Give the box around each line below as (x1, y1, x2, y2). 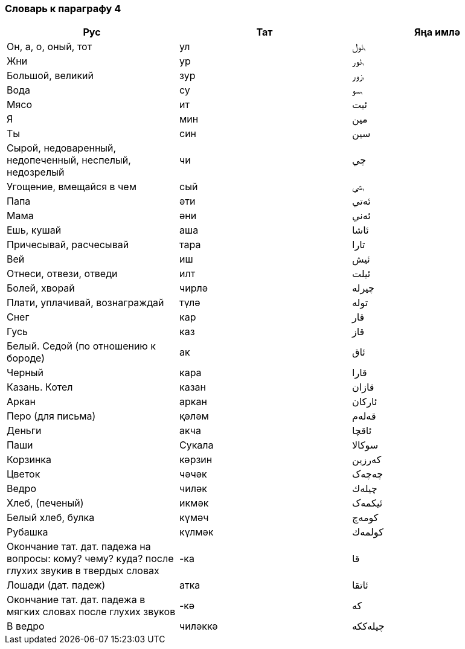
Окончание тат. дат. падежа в (7, 593, 146, 606)
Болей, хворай (7, 282, 75, 295)
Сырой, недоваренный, (7, 142, 117, 155)
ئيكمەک (351, 497, 383, 510)
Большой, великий (7, 69, 94, 82)
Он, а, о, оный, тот (7, 40, 92, 53)
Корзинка (7, 453, 51, 466)
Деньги (7, 424, 42, 437)
